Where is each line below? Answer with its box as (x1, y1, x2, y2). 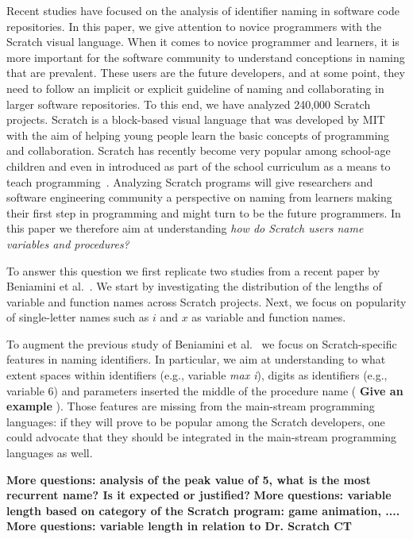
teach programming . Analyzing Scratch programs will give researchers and (6, 173, 373, 190)
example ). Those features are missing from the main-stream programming (6, 398, 375, 414)
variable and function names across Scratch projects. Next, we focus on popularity (6, 293, 407, 310)
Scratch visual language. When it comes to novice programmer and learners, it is (6, 33, 399, 50)
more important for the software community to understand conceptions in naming (6, 48, 405, 65)
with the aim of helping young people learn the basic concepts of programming (6, 126, 390, 143)
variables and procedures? (6, 235, 129, 252)
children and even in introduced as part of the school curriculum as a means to (6, 157, 391, 174)
